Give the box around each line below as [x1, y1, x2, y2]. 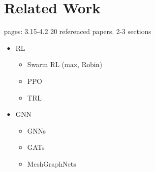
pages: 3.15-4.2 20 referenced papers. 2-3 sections [4, 26, 152, 36]
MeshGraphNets [27, 158, 76, 169]
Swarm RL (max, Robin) [27, 59, 102, 69]
